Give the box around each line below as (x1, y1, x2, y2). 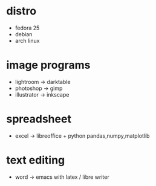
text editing (6, 153, 65, 167)
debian (15, 30, 33, 37)
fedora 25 (15, 24, 40, 31)
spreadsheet (6, 112, 71, 126)
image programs (6, 59, 91, 72)
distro (6, 4, 37, 18)
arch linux (15, 37, 40, 44)
